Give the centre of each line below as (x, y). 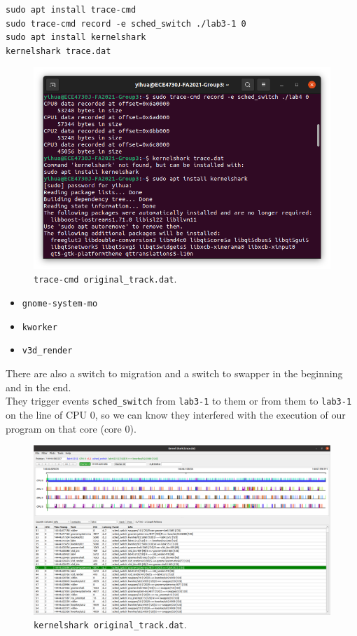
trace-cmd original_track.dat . (105, 279)
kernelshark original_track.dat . (110, 624)
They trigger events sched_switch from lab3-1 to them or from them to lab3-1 (179, 401)
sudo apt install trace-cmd (71, 10)
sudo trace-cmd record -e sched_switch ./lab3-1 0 (126, 23)
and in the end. (38, 387)
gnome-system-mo (60, 304)
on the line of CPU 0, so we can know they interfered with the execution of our (176, 414)
